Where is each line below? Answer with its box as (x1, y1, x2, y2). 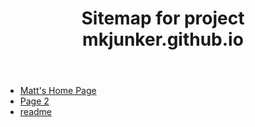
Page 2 (19, 95, 50, 107)
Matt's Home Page (19, 85, 97, 97)
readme (19, 106, 52, 118)
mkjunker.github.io (82, 28, 244, 51)
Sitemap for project (81, 7, 245, 30)
